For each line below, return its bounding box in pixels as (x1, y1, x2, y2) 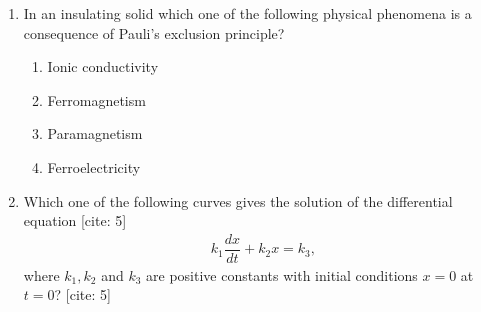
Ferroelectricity (47, 156, 141, 177)
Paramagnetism (47, 123, 143, 144)
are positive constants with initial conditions (146, 264, 418, 285)
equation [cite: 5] (23, 210, 127, 231)
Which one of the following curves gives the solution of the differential (23, 190, 453, 211)
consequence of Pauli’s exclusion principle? (23, 22, 285, 43)
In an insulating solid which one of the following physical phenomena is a (23, 3, 472, 23)
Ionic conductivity (47, 56, 159, 77)
